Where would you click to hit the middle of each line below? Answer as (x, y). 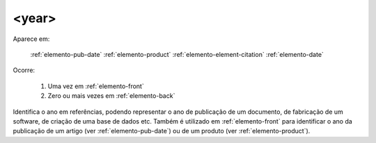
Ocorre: (24, 70)
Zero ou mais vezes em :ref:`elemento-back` (111, 96)
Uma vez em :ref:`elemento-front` (96, 86)
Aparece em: (31, 39)
